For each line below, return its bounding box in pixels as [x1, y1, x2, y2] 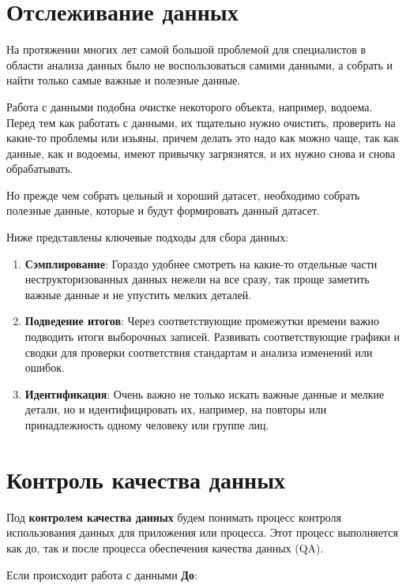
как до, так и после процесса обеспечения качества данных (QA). [6, 539, 324, 556]
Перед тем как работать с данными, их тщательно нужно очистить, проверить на [6, 114, 396, 130]
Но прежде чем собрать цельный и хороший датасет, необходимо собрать [6, 186, 360, 203]
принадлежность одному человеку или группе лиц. [24, 417, 269, 433]
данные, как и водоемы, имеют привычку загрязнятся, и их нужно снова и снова [6, 144, 396, 161]
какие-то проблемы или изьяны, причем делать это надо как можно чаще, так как [6, 129, 400, 146]
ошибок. [24, 359, 65, 376]
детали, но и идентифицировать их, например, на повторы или [24, 401, 327, 418]
